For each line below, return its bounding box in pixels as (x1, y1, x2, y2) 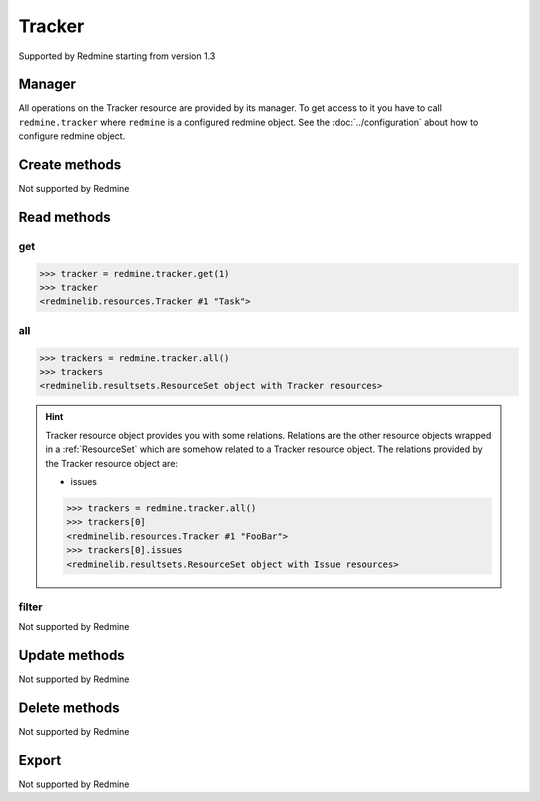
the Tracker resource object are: (45, 457, 179, 469)
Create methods (18, 156, 122, 174)
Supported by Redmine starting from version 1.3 (18, 50, 216, 62)
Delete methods (18, 699, 120, 716)
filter (18, 600, 43, 614)
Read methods (18, 208, 112, 225)
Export (18, 751, 62, 769)
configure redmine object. (18, 130, 126, 142)
